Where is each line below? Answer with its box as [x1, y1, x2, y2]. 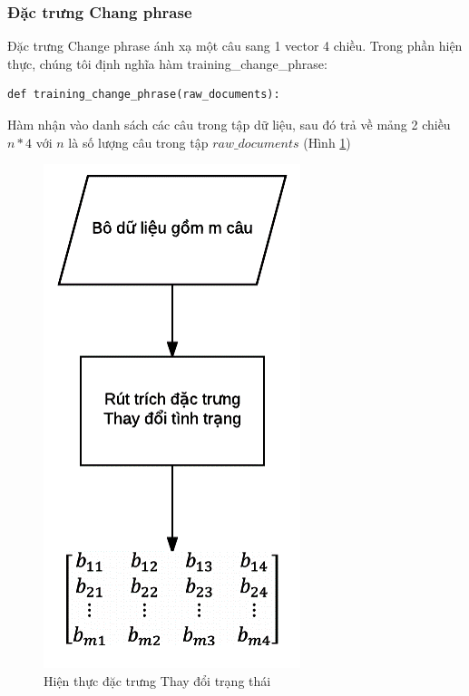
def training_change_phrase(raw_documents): [7, 88, 280, 101]
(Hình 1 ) [303, 132, 351, 151]
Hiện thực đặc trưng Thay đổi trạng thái [44, 671, 271, 690]
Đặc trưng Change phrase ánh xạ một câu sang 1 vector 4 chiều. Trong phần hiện [7, 36, 463, 55]
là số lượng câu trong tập [68, 132, 209, 151]
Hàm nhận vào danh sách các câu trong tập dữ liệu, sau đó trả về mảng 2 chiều [7, 115, 451, 133]
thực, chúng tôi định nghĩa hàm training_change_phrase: [7, 53, 327, 72]
